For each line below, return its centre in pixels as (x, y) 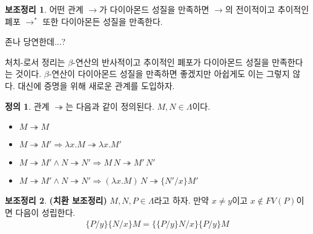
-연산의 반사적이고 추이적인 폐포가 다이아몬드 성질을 (171, 62)
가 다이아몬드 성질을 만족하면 (154, 9)
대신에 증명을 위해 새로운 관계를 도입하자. (96, 85)
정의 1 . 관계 (27, 106)
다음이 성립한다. (45, 212)
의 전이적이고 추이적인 (267, 9)
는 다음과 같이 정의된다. (110, 106)
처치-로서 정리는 (35, 62)
